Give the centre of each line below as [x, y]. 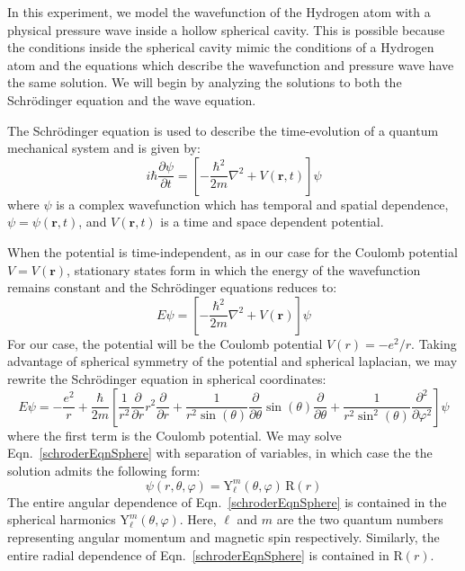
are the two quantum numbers [360, 519]
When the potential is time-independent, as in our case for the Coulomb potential [232, 251]
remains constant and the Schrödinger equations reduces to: [172, 287]
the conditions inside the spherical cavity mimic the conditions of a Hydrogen [221, 47]
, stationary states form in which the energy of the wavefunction [244, 269]
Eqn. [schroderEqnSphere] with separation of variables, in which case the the [220, 453]
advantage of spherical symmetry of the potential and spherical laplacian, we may [232, 361]
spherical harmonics [62, 519]
